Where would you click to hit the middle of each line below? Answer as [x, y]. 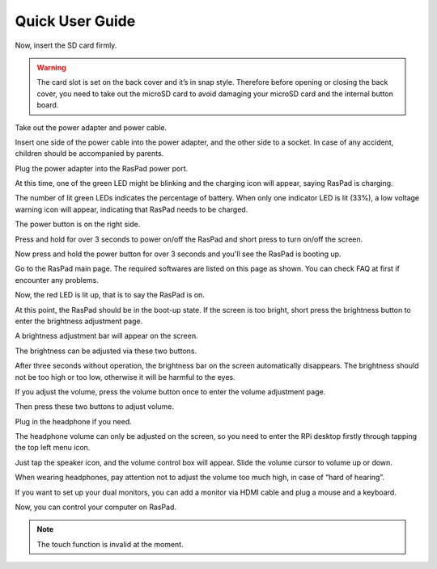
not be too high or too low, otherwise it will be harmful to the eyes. [125, 377]
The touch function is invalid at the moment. [110, 544]
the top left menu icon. [53, 448]
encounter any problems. [57, 280]
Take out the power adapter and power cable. [91, 127]
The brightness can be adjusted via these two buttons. [106, 351]
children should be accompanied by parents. [89, 154]
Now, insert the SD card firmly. [66, 45]
